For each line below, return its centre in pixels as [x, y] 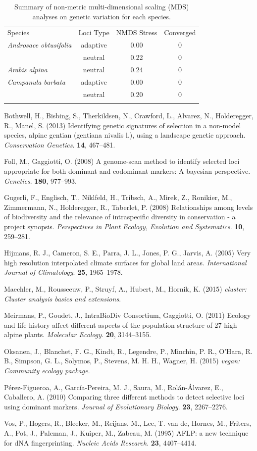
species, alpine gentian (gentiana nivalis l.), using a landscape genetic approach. [125, 135]
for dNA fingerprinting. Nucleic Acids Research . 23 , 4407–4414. [100, 442]
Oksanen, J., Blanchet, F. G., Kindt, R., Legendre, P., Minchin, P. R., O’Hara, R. [128, 351]
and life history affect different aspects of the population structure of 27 [113, 325]
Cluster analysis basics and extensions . [63, 298]
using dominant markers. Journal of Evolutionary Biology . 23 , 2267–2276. [116, 406]
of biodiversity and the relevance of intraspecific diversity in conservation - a [120, 217]
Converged [180, 32]
